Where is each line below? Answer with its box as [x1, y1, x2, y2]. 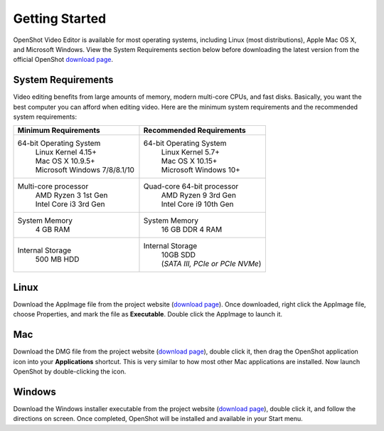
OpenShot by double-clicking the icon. [13, 367, 127, 376]
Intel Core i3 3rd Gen [35, 199, 106, 209]
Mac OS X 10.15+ [161, 156, 218, 166]
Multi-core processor [17, 181, 89, 191]
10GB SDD [161, 250, 196, 260]
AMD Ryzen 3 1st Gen [35, 191, 108, 201]
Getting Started [13, 11, 107, 26]
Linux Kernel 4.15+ [35, 147, 97, 157]
